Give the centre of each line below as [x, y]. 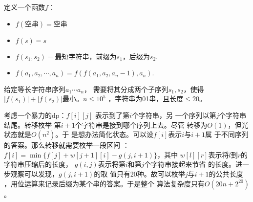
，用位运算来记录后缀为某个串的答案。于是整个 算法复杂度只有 [104, 183]
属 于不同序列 [227, 134]
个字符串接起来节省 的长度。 [190, 164]
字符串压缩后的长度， [38, 164]
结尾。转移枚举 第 [32, 124]
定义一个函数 [24, 7]
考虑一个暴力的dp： [35, 115]
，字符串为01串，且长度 [146, 99]
